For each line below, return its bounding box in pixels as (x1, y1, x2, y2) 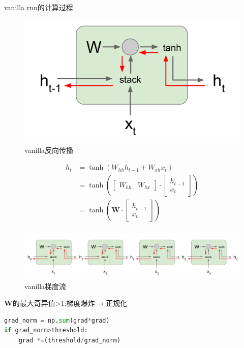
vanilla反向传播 (24, 145, 74, 155)
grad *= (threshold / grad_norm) (18, 337, 121, 344)
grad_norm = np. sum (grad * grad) (4, 317, 110, 324)
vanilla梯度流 (24, 280, 67, 291)
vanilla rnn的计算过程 (4, 2, 73, 12)
